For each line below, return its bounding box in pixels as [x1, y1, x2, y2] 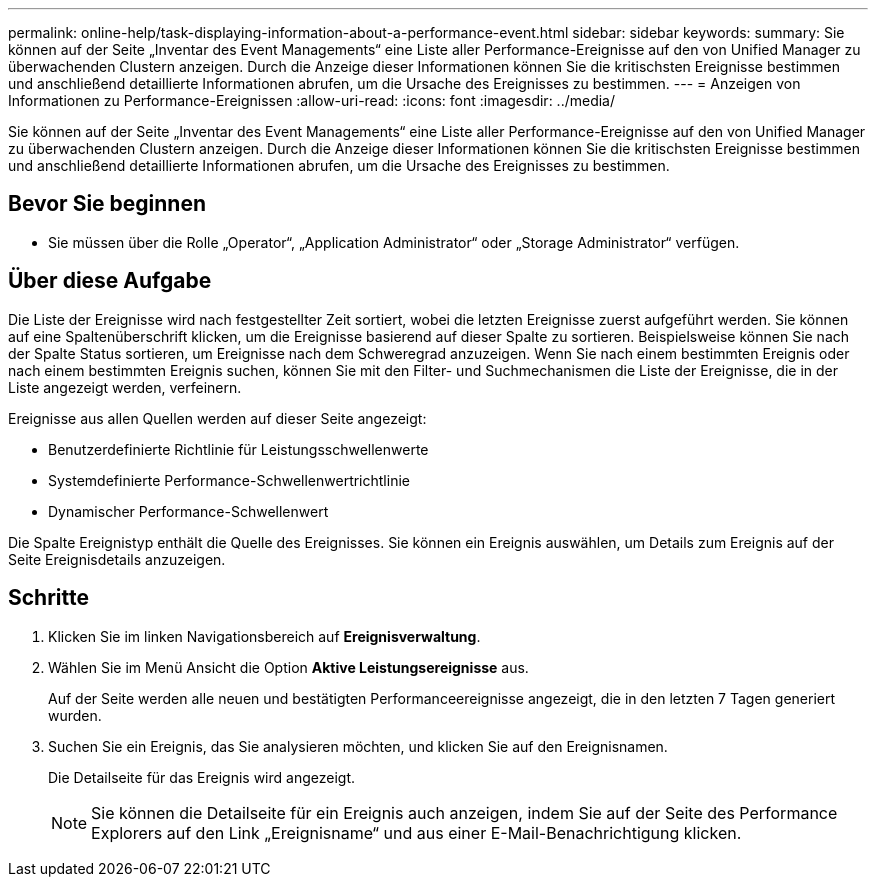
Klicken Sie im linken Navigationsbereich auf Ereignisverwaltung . [48, 627, 481, 645]
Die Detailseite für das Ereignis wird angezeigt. [48, 768, 355, 786]
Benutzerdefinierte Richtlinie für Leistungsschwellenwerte [48, 440, 429, 458]
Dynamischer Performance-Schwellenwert [48, 502, 329, 520]
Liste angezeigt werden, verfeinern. [8, 378, 242, 396]
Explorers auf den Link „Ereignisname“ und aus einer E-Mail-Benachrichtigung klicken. [91, 822, 742, 843]
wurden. [48, 706, 102, 724]
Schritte [8, 585, 89, 611]
